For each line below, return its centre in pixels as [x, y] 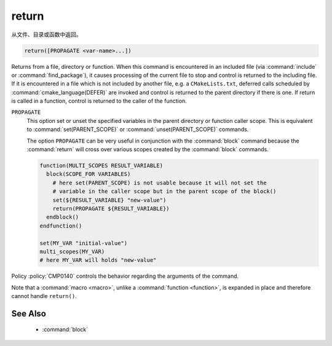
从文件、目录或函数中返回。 [46, 34]
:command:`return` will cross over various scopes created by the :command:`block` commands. [148, 149]
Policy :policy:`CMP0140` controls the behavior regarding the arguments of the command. [125, 276]
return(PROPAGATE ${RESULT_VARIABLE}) [111, 208]
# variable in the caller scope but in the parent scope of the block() [164, 191]
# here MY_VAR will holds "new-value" [98, 260]
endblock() [63, 217]
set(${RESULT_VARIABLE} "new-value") [109, 200]
